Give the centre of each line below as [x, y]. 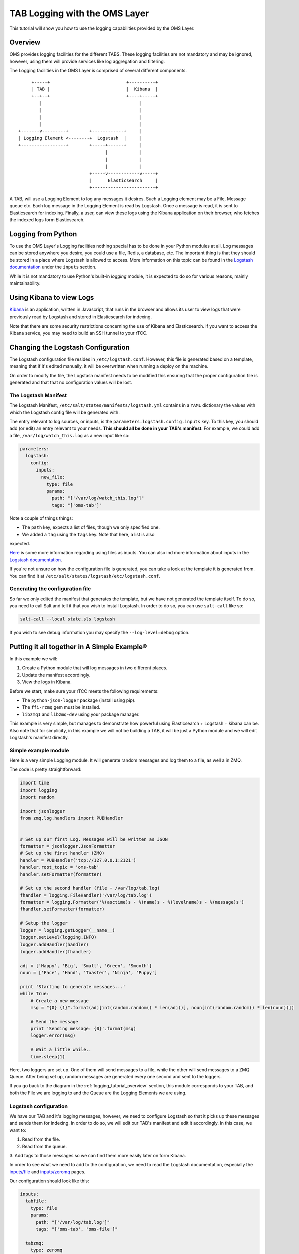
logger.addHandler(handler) [54, 945]
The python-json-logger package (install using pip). [79, 700]
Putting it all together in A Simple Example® [78, 646]
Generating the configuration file [50, 589]
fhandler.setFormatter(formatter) [62, 909]
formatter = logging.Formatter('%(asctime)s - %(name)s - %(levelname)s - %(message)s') [132, 902]
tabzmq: [35, 1243]
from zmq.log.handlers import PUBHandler [71, 818]
